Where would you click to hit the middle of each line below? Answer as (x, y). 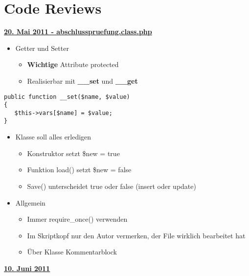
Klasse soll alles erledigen (53, 137)
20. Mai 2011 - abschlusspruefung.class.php (78, 32)
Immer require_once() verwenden (77, 219)
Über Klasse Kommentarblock (72, 252)
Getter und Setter (42, 48)
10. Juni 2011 (27, 268)
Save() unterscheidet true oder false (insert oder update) (112, 186)
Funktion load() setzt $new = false (79, 170)
